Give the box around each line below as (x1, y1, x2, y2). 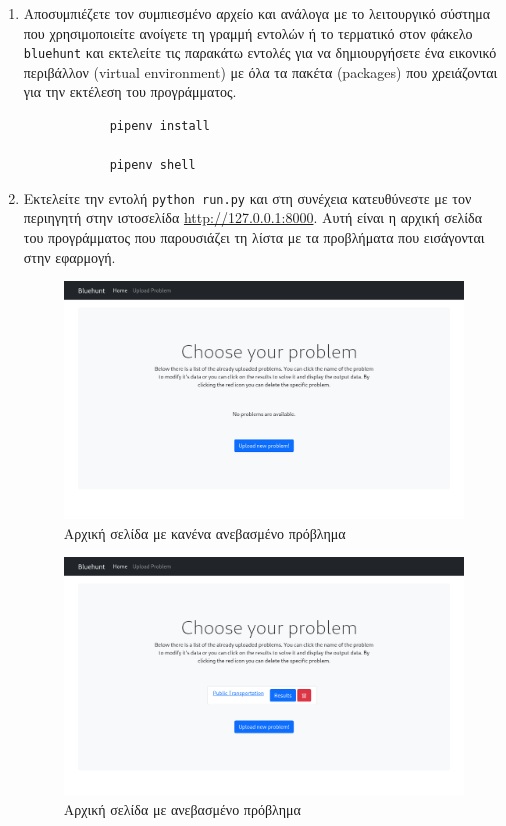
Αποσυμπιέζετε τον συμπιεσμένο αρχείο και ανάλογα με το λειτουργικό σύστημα (23, 3, 491, 23)
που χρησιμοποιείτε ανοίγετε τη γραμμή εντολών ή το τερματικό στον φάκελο (23, 22, 473, 43)
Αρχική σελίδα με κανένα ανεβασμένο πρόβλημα (63, 522, 346, 543)
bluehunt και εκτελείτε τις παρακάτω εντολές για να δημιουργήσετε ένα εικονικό (23, 42, 497, 63)
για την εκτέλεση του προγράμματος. (23, 81, 237, 102)
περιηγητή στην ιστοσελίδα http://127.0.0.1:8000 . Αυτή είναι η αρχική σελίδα (23, 207, 483, 228)
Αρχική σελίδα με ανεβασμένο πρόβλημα (63, 799, 301, 820)
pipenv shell (109, 158, 196, 173)
